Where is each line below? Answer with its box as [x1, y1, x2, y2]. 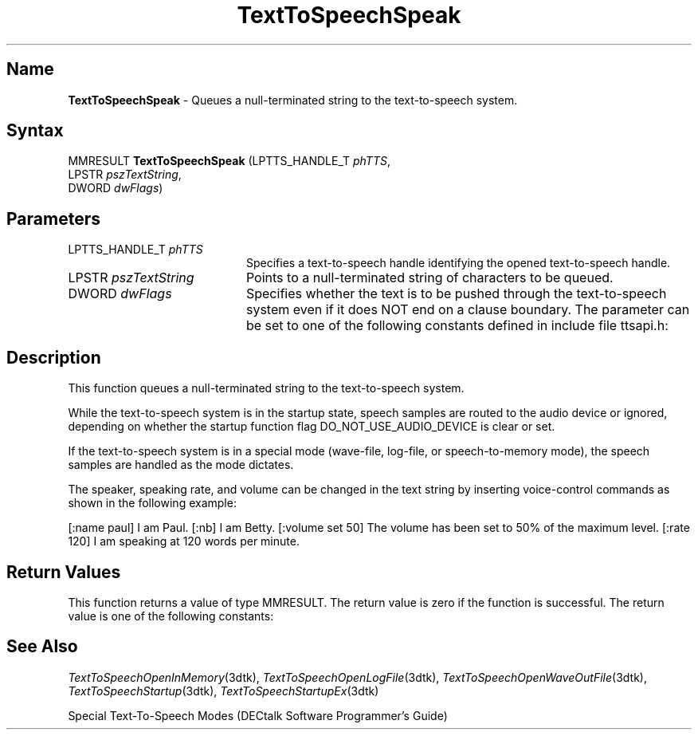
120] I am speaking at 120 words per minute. [68, 534, 300, 549]
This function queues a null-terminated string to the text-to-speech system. [68, 381, 465, 396]
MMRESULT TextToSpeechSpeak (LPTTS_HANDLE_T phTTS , [68, 154, 390, 168]
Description [6, 347, 101, 368]
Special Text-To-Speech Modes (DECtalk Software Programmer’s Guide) [68, 708, 448, 722]
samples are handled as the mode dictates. [68, 458, 294, 472]
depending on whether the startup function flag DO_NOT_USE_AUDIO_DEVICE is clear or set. [68, 419, 555, 434]
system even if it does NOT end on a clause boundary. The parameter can [245, 301, 690, 318]
